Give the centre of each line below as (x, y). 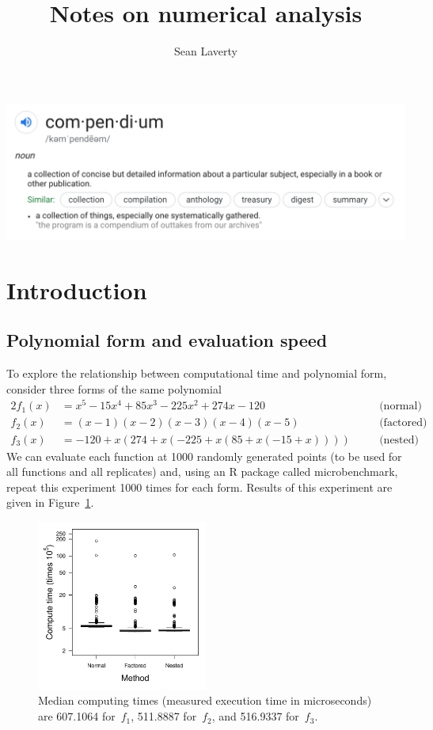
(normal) (401, 407)
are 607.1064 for (77, 716)
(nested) (399, 440)
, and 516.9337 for (255, 716)
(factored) (403, 423)
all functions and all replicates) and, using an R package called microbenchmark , (202, 471)
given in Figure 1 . (50, 502)
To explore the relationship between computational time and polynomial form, (197, 373)
